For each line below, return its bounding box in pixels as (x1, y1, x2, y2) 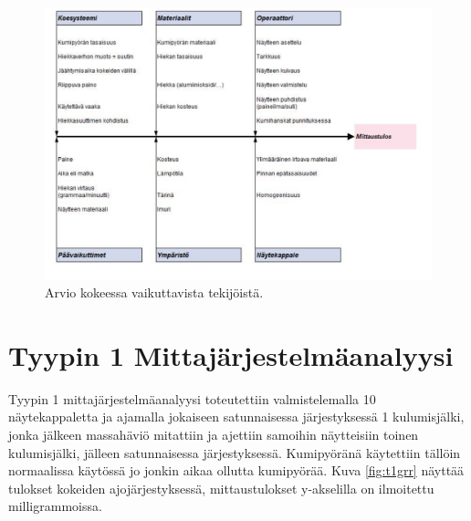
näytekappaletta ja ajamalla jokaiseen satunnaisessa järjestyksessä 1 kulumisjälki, (8, 407, 465, 426)
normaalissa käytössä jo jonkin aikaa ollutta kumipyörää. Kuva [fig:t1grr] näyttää (8, 461, 465, 480)
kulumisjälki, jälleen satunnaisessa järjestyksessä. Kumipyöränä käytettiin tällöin (8, 443, 461, 462)
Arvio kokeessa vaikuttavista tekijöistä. (45, 283, 264, 302)
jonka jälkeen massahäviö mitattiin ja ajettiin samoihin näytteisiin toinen (8, 425, 419, 444)
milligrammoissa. (8, 496, 102, 516)
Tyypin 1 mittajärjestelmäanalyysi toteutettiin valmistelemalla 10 (8, 389, 376, 408)
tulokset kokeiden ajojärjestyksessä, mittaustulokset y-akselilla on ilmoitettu (8, 478, 434, 497)
